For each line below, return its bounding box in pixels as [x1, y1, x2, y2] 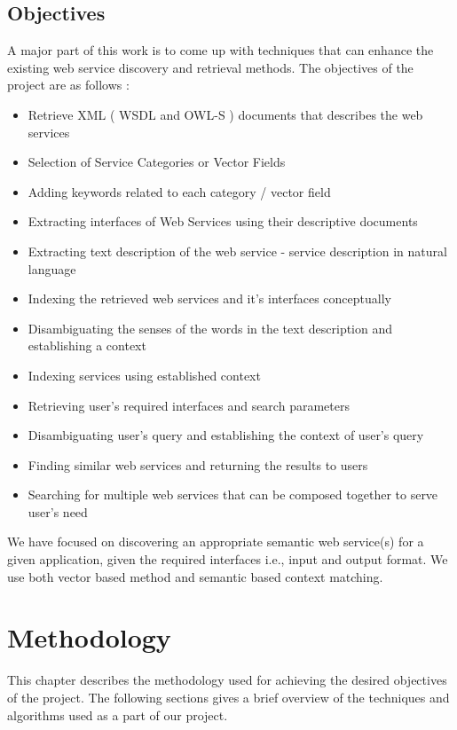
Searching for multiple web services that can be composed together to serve [28, 485, 438, 504]
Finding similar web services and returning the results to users [28, 455, 368, 474]
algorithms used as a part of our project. [7, 705, 228, 724]
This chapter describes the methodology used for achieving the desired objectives [7, 671, 447, 689]
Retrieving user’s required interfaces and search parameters [28, 396, 350, 414]
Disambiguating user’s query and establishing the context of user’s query [28, 426, 424, 444]
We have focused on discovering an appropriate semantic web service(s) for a [7, 532, 424, 551]
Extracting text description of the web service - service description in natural [28, 241, 447, 260]
